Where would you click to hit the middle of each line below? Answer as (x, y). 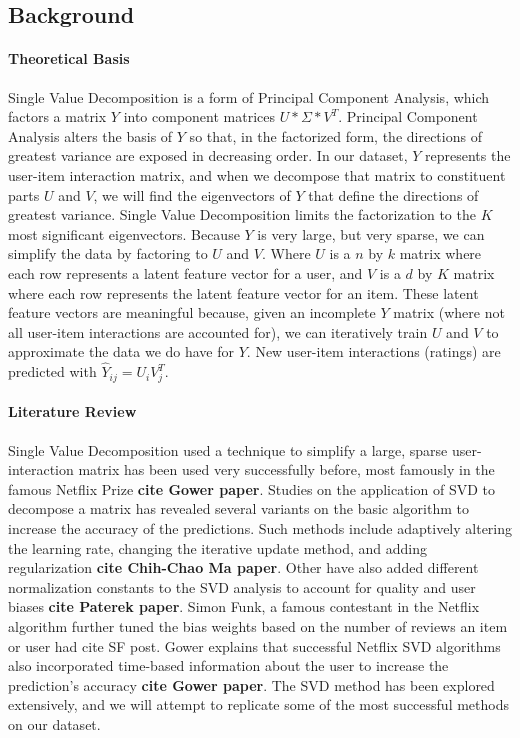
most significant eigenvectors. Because (124, 233)
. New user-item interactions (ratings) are (373, 351)
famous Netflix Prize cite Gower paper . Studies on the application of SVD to (252, 488)
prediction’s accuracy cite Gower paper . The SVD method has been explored (251, 684)
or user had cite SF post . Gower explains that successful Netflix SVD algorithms (254, 645)
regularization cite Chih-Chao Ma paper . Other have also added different (243, 567)
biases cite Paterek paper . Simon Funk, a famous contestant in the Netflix (244, 606)
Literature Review (72, 411)
